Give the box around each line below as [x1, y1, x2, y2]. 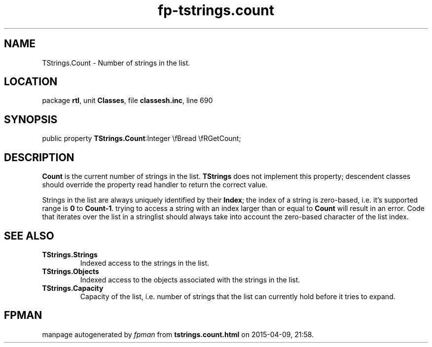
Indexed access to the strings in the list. [80, 258, 210, 267]
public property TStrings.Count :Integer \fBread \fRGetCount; [42, 134, 241, 143]
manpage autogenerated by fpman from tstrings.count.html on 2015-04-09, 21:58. [42, 330, 314, 339]
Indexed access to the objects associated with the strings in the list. [80, 275, 300, 284]
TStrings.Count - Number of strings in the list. [42, 58, 190, 67]
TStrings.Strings [42, 250, 98, 259]
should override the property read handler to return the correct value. [42, 180, 268, 189]
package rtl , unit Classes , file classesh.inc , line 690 [42, 96, 213, 105]
